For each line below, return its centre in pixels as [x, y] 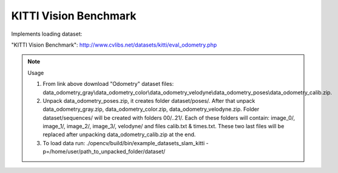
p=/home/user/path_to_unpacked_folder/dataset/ [104, 152]
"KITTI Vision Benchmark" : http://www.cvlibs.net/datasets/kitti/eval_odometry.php [114, 45]
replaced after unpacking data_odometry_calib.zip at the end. [119, 135]
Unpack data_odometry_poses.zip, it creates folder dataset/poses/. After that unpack [149, 100]
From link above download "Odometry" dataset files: [108, 84]
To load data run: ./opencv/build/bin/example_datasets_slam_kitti [124, 143]
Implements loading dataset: [47, 34]
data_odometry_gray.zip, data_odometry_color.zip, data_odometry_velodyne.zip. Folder [151, 109]
